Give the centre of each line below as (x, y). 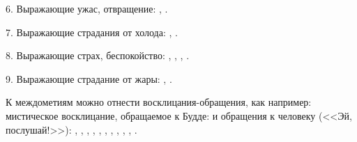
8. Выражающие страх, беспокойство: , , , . (98, 55)
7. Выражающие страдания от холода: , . (92, 32)
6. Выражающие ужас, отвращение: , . (87, 8)
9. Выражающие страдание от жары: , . (89, 78)
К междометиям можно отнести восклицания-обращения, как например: (159, 102)
